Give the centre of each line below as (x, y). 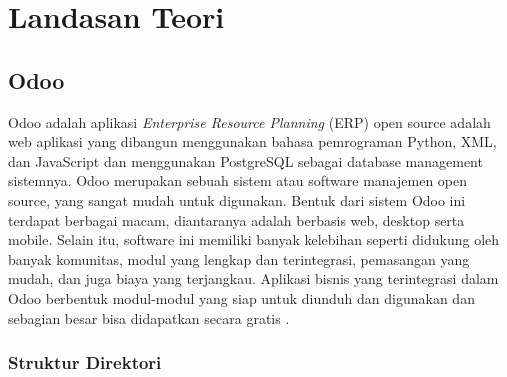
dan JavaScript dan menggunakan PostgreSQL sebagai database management (245, 160)
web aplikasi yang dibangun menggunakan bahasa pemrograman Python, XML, (252, 141)
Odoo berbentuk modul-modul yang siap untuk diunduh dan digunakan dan (241, 297)
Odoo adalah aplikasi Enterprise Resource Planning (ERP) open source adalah (249, 121)
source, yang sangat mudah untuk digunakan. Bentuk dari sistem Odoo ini (237, 199)
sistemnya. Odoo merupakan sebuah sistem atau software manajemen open (238, 180)
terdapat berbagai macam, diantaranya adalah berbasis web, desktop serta (236, 219)
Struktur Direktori (85, 362)
